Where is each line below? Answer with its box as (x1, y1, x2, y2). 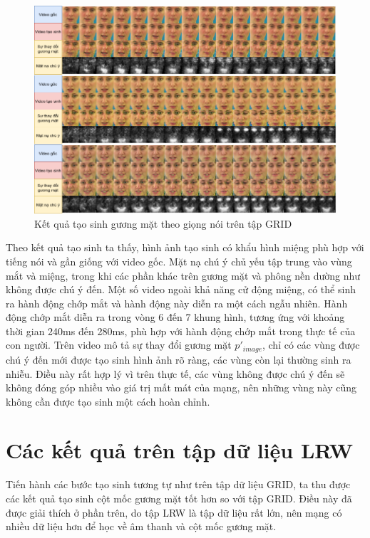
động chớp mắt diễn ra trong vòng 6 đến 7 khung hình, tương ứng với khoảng (6, 310, 345, 325)
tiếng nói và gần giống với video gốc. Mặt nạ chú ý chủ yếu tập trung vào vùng (6, 253, 352, 268)
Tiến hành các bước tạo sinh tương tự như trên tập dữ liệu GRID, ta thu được (6, 477, 351, 492)
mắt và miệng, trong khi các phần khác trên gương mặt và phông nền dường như (6, 268, 361, 283)
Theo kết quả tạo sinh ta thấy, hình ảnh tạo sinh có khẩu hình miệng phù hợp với (6, 240, 364, 255)
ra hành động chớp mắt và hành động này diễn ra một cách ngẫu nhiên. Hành (6, 295, 348, 310)
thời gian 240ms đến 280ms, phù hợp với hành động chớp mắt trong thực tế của (6, 323, 356, 338)
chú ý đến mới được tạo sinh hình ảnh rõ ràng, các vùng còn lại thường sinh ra (6, 352, 351, 366)
